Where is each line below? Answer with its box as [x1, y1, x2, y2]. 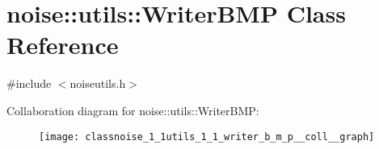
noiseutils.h [69, 75, 126, 92]
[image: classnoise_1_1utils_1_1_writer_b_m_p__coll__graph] [39, 130, 375, 143]
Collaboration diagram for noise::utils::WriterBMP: [6, 101, 259, 118]
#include [6, 75, 52, 92]
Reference [6, 28, 119, 61]
